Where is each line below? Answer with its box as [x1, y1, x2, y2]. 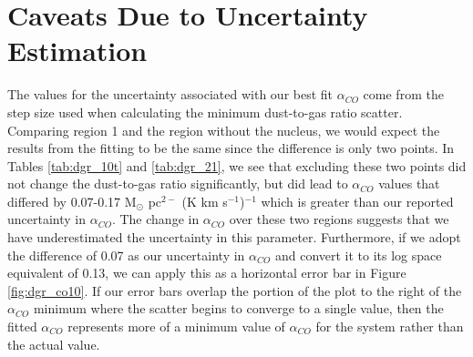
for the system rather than [315, 317, 464, 336]
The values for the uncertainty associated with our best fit [7, 85, 334, 104]
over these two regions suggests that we [229, 209, 449, 229]
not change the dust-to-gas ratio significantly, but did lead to [7, 174, 348, 193]
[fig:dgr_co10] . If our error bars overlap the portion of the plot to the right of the [7, 280, 462, 300]
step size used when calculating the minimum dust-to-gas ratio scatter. [7, 102, 403, 121]
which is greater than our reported [261, 191, 454, 210]
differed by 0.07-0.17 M [7, 191, 137, 210]
